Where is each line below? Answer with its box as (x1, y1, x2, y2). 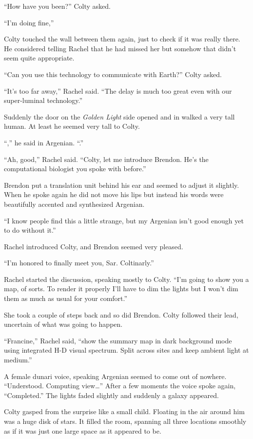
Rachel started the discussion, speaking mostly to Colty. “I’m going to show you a (4, 274, 249, 284)
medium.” (4, 355, 32, 365)
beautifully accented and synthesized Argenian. (4, 199, 145, 209)
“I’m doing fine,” (4, 17, 54, 27)
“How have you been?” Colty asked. (4, 1, 111, 11)
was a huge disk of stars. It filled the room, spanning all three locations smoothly (4, 416, 247, 426)
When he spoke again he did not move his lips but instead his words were (4, 189, 224, 200)
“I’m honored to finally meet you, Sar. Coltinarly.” (4, 258, 154, 268)
